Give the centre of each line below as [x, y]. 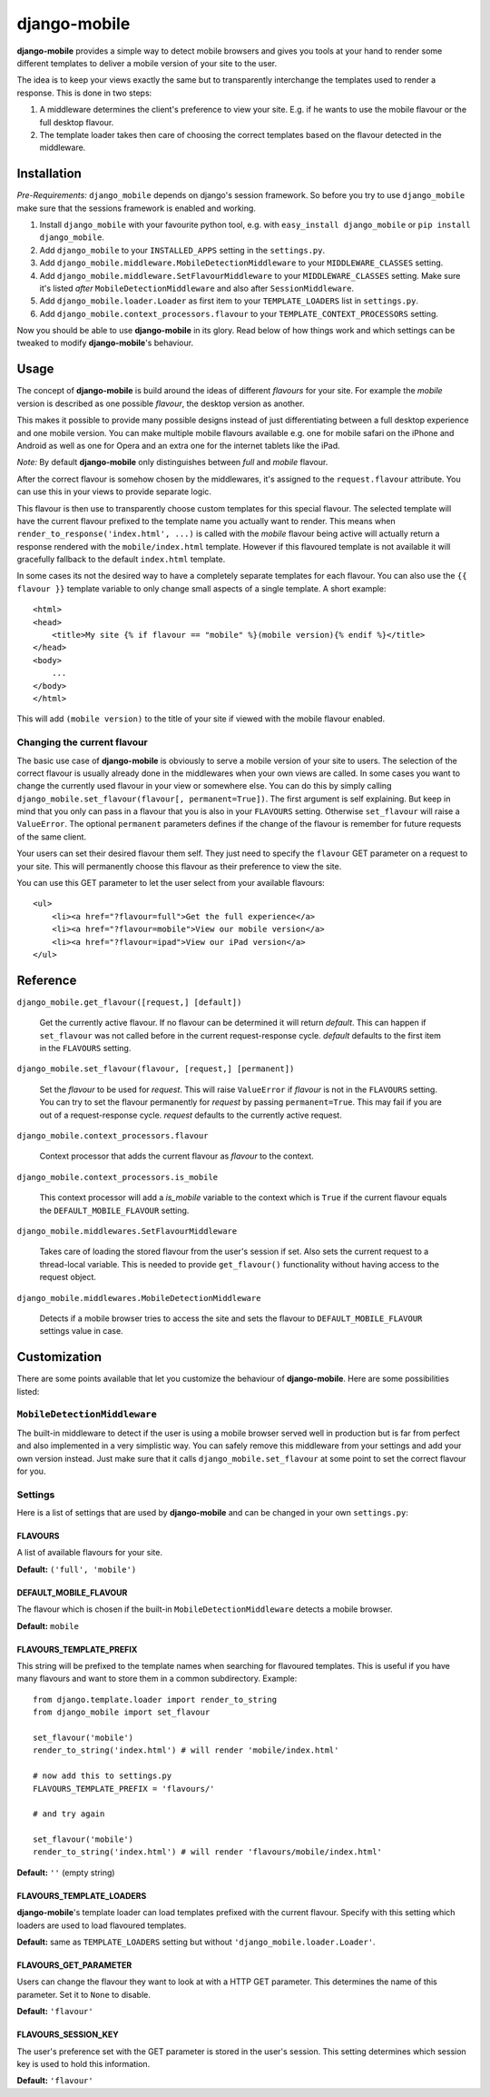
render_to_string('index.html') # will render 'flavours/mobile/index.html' [208, 1852]
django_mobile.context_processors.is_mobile [118, 1177]
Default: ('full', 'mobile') [77, 1569]
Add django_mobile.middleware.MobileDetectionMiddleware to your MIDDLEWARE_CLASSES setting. [241, 263]
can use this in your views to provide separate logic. [114, 492]
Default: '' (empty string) [66, 1873]
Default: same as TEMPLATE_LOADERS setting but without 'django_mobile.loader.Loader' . [196, 1942]
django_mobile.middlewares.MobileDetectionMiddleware [139, 1298]
